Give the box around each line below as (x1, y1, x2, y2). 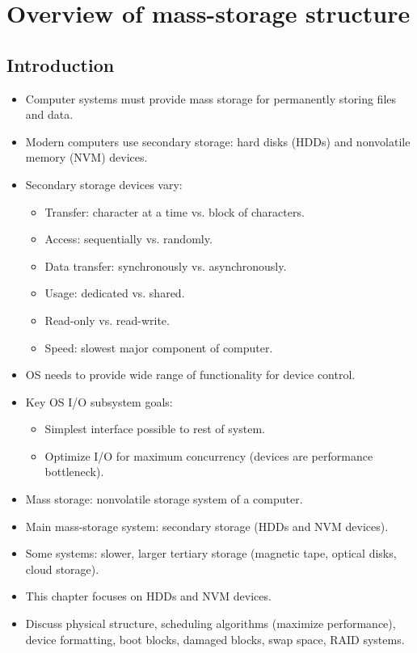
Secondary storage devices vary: (25, 175, 183, 192)
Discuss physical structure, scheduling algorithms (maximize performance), (25, 615, 396, 632)
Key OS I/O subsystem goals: (25, 393, 173, 410)
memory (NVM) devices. (25, 149, 148, 166)
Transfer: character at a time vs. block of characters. (44, 203, 305, 220)
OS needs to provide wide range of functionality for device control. (25, 366, 356, 383)
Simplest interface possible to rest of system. (44, 420, 265, 437)
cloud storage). (25, 560, 99, 577)
